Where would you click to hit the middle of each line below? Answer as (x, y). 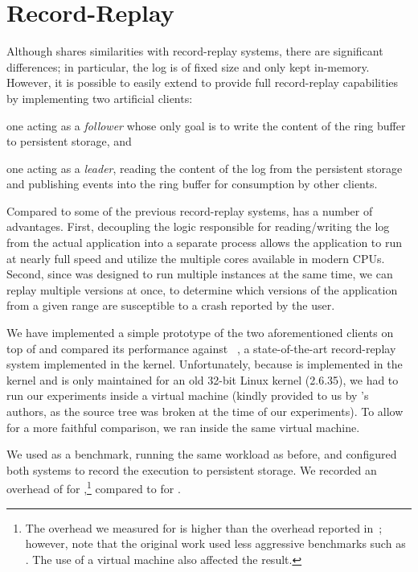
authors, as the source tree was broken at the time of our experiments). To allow (205, 411)
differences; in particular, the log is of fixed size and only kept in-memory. (188, 66)
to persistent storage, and (69, 141)
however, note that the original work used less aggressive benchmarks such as (215, 543)
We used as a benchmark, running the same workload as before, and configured (202, 454)
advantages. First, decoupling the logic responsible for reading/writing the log (198, 226)
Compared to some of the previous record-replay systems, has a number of (190, 210)
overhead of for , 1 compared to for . (94, 488)
